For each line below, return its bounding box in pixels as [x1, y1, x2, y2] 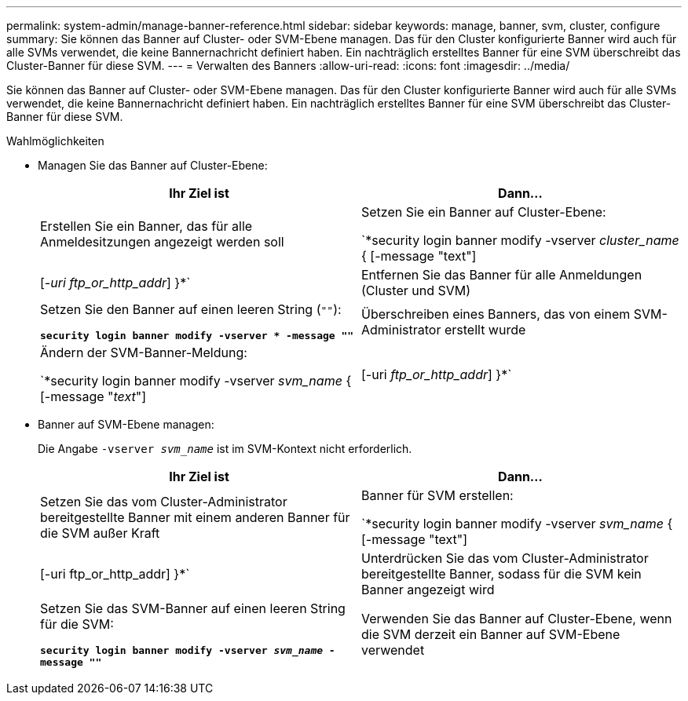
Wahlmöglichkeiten [6, 134, 104, 148]
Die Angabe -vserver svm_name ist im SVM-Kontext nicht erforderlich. [38, 442, 412, 455]
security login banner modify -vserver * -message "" [40, 330, 354, 341]
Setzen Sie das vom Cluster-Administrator [40, 494, 287, 509]
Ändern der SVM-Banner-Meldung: [40, 345, 247, 360]
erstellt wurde [444, 321, 526, 338]
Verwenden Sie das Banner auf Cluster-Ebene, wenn [361, 611, 672, 626]
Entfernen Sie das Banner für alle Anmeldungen [361, 267, 642, 283]
